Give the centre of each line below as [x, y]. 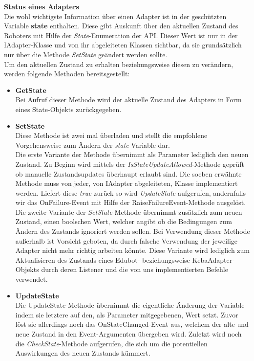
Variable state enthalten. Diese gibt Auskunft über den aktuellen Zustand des [121, 26]
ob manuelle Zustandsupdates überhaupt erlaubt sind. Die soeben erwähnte [128, 173]
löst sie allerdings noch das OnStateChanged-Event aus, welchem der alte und [132, 324]
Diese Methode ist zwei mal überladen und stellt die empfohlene [111, 135]
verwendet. [32, 279]
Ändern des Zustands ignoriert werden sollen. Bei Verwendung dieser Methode [133, 231]
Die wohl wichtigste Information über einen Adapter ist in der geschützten [115, 16]
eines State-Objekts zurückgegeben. [68, 109]
